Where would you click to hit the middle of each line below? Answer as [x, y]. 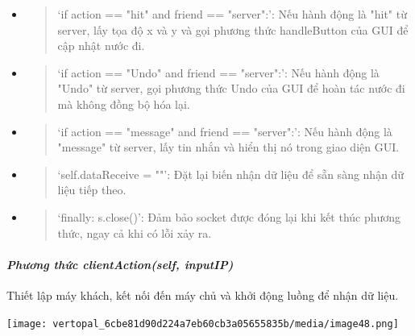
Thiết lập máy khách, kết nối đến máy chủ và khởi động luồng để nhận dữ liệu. [203, 295]
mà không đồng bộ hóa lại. [124, 104]
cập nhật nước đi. [101, 46]
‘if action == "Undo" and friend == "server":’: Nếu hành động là [218, 72]
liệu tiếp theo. [92, 190]
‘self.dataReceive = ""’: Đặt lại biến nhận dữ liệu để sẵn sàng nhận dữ [231, 174]
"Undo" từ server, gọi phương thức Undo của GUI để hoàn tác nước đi [231, 88]
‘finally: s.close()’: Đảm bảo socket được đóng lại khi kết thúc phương [229, 216]
